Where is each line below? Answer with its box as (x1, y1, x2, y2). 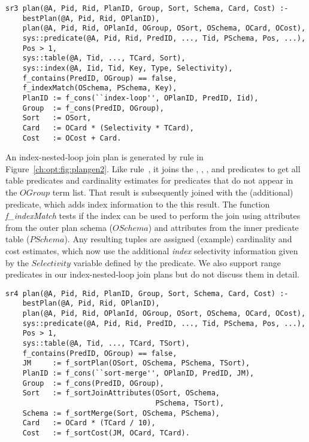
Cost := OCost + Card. (22, 133, 122, 142)
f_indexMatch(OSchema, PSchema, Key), (22, 84, 177, 93)
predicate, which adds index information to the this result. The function (5, 197, 270, 210)
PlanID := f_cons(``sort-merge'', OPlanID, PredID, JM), (22, 368, 255, 377)
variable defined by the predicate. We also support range (73, 256, 281, 269)
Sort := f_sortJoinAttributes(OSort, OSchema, (22, 389, 220, 398)
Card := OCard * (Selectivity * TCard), (22, 123, 194, 132)
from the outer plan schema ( (5, 221, 113, 233)
